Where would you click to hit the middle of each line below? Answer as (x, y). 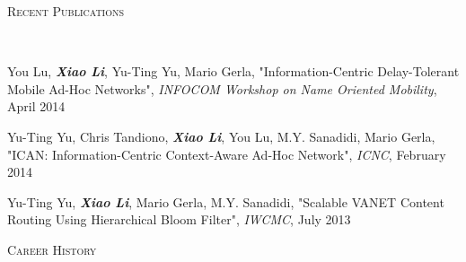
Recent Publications (66, 11)
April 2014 (36, 106)
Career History (52, 249)
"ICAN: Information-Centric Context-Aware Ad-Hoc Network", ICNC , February (227, 154)
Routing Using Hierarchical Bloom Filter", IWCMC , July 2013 (179, 219)
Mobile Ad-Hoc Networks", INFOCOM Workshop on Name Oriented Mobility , (222, 88)
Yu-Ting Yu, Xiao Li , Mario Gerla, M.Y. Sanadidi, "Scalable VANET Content (226, 201)
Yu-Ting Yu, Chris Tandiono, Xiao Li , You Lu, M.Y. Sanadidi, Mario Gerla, (221, 136)
